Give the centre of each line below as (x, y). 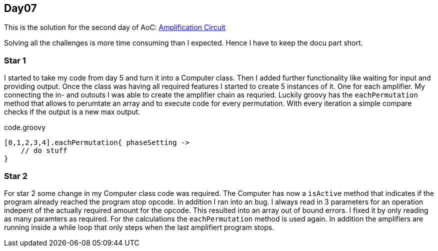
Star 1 (15, 60)
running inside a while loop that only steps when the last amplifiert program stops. (139, 227)
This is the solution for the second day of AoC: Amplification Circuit (115, 27)
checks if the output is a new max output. (72, 112)
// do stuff (44, 151)
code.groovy (25, 127)
